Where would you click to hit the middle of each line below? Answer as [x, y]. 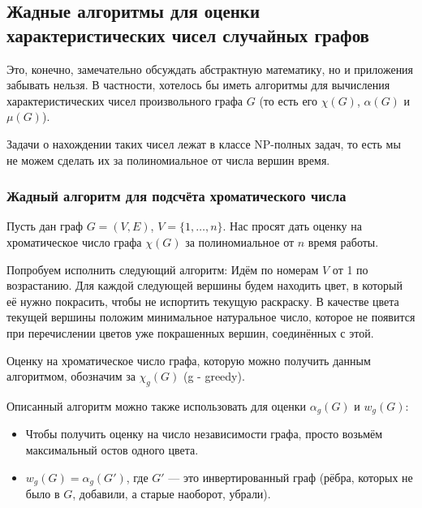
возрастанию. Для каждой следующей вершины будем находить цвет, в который [205, 285]
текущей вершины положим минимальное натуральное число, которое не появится [211, 317]
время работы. [343, 241]
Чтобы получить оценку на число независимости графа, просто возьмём [204, 434]
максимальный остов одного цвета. [112, 449]
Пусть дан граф [45, 226]
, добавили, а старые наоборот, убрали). [172, 494]
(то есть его [289, 100]
